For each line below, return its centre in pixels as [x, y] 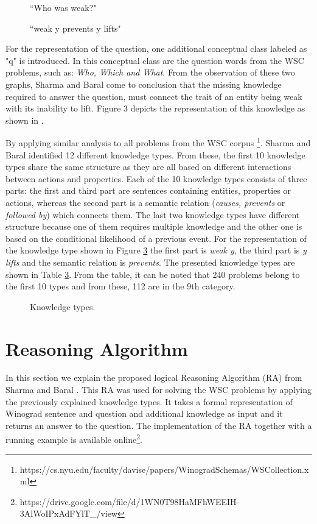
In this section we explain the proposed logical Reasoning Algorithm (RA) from [154, 377]
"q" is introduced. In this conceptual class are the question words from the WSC [155, 60]
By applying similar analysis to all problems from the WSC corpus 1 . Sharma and [158, 142]
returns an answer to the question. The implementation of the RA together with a [159, 425]
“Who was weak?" [63, 7]
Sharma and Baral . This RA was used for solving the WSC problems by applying [159, 390]
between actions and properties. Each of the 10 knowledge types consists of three [156, 178]
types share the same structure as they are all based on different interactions [148, 167]
